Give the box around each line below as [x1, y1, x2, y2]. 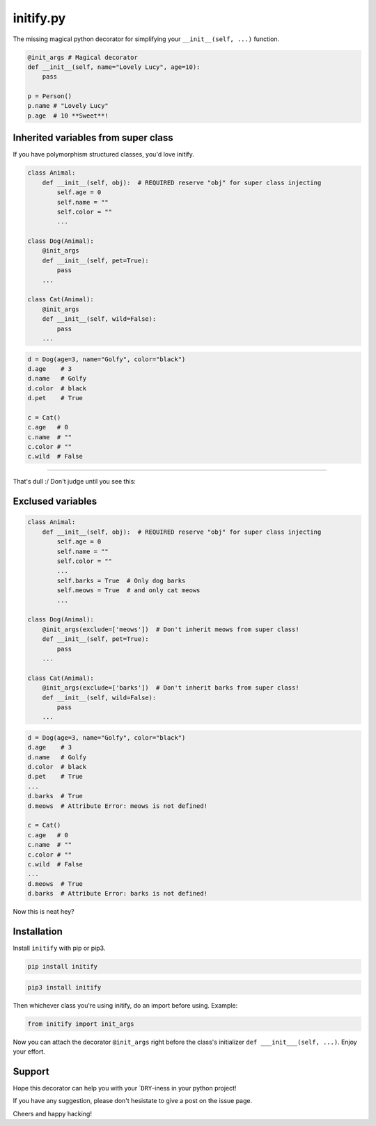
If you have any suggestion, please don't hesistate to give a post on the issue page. [13, 1097, 253, 1105]
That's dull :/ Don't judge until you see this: [13, 477, 136, 486]
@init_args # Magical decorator [27, 53, 139, 61]
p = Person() [27, 93, 72, 100]
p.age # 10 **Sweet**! [27, 111, 109, 120]
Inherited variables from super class [13, 132, 173, 144]
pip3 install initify [27, 983, 102, 991]
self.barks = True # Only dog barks [56, 576, 186, 585]
